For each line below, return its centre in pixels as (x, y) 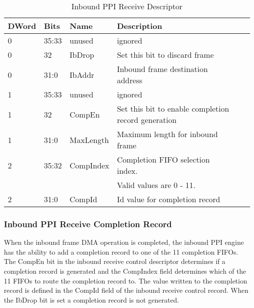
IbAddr (82, 74)
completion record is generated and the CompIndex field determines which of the (125, 271)
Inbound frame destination (162, 69)
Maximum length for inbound (167, 134)
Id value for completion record (169, 199)
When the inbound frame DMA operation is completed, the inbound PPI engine (124, 242)
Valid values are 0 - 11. (156, 185)
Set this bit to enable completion (173, 108)
